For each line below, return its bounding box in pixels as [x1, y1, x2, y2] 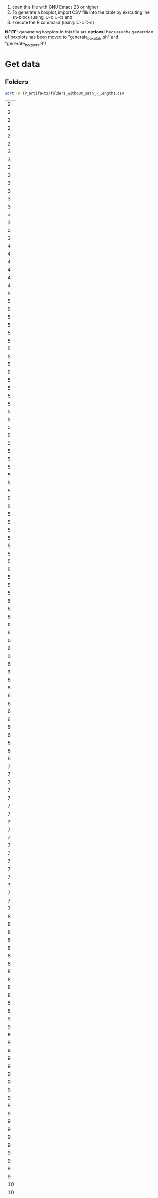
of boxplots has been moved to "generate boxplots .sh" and [5, 34, 119, 41]
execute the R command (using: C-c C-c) [12, 19, 94, 25]
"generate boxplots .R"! [5, 40, 46, 48]
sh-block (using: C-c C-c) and [12, 15, 72, 20]
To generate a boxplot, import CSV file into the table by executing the [12, 9, 150, 15]
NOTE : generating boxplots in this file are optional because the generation [5, 29, 154, 34]
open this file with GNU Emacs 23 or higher [12, 4, 99, 10]
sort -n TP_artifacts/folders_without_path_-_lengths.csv [5, 91, 124, 96]
